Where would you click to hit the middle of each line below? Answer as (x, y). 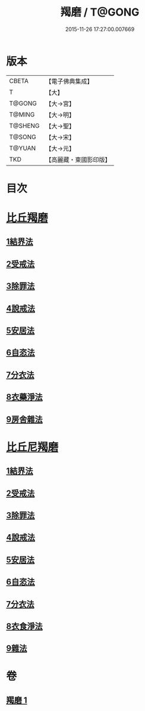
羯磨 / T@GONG (100, 12)
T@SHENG (24, 125)
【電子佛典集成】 (69, 81)
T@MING (22, 114)
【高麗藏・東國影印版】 (78, 160)
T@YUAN (23, 148)
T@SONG (23, 137)
